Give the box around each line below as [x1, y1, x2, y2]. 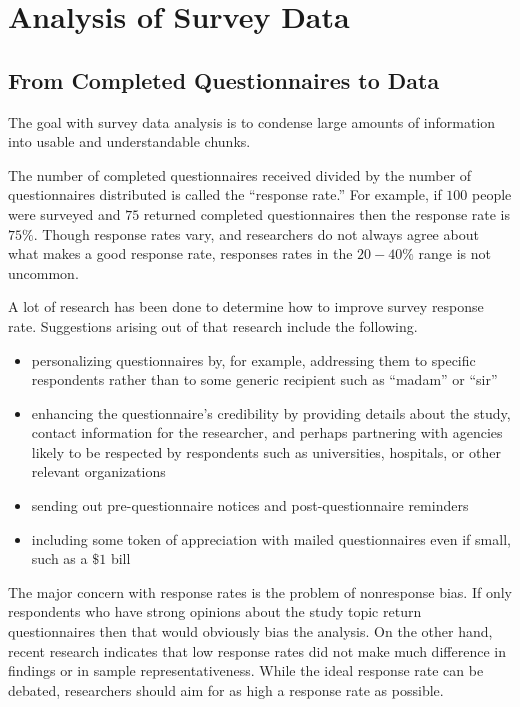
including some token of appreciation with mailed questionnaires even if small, [31, 528, 511, 549]
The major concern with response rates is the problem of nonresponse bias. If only [8, 581, 512, 602]
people [472, 184, 512, 205]
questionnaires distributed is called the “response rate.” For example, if [8, 184, 442, 205]
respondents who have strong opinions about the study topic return [8, 601, 422, 622]
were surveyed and [8, 203, 121, 224]
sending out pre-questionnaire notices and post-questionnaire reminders [31, 495, 469, 516]
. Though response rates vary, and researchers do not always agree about [33, 223, 479, 244]
